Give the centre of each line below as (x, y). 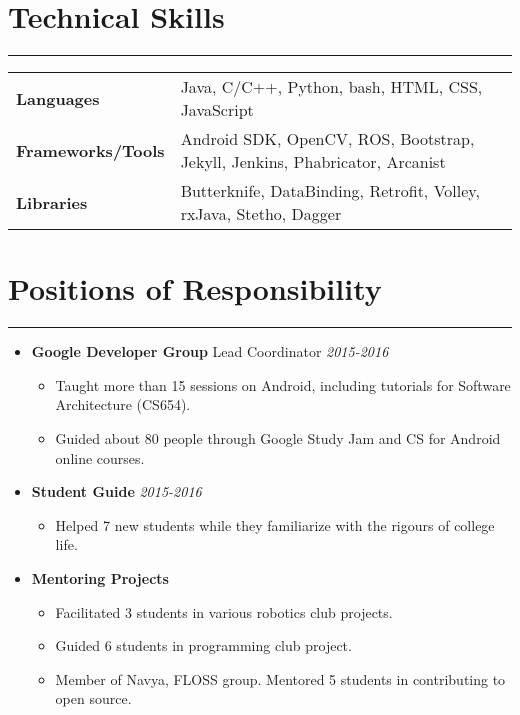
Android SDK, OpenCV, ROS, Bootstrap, (327, 139)
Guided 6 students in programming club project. (203, 645)
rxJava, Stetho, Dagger (261, 214)
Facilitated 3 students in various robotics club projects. (224, 611)
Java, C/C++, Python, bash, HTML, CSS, (331, 87)
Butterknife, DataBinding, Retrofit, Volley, (330, 191)
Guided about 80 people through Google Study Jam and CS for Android (278, 438)
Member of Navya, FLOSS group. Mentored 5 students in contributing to (280, 678)
